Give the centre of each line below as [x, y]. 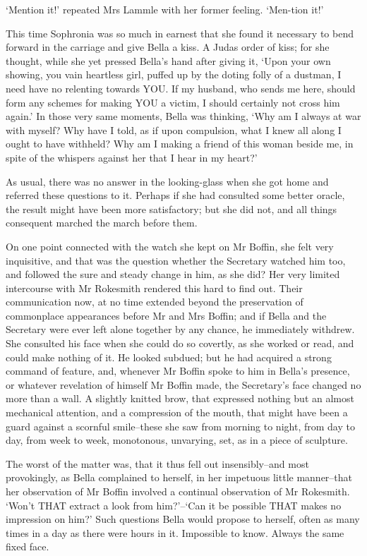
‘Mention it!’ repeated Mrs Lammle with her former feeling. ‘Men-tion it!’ [165, 9]
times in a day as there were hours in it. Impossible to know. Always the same [175, 532]
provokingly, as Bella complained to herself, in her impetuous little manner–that [179, 477]
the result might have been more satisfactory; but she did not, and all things [172, 208]
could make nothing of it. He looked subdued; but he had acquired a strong [169, 357]
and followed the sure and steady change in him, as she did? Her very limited [173, 274]
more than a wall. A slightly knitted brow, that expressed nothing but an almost [180, 398]
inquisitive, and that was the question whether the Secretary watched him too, [176, 260]
